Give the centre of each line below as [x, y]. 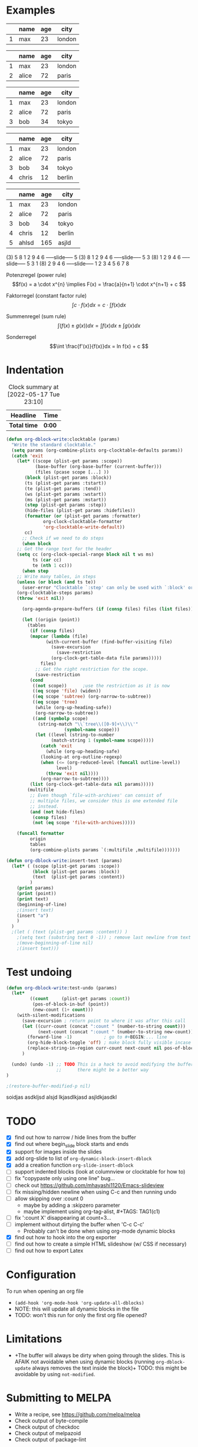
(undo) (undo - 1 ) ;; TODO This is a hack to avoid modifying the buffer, [104, 1064]
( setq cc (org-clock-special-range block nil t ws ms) [85, 555]
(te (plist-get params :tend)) [63, 489]
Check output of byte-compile [51, 1420]
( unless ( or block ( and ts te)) [56, 582]
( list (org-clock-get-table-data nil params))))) [92, 785]
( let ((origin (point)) [51, 620]
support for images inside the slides [58, 1152]
